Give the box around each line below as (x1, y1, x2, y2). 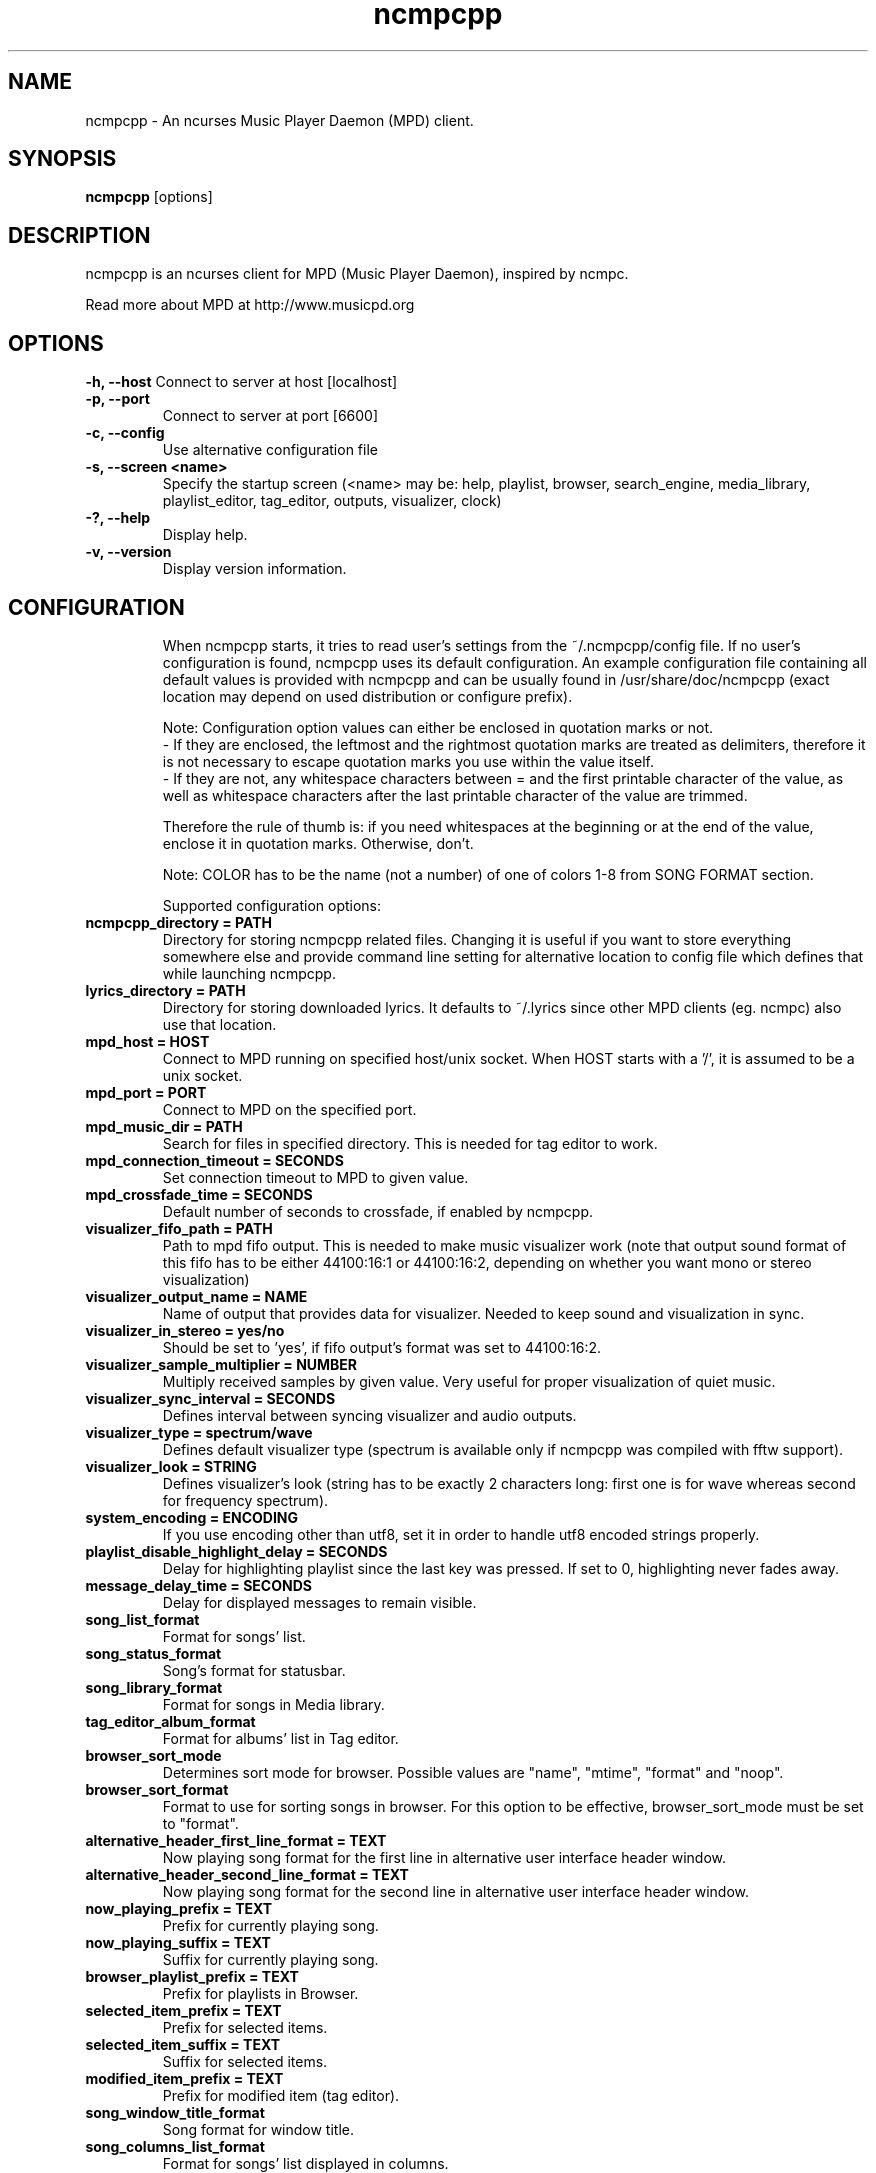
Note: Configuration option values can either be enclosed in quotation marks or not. (162, 718, 714, 736)
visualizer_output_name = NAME (85, 1287, 308, 1305)
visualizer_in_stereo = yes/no (85, 1321, 285, 1339)
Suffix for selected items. (162, 2052, 328, 2070)
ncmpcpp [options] (85, 188, 213, 206)
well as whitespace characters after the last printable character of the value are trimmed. (162, 786, 748, 804)
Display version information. (162, 560, 347, 578)
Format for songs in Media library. (162, 1695, 385, 1713)
